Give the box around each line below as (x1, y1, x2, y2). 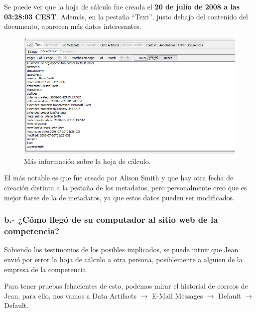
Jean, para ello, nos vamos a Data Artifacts (4, 290, 136, 301)
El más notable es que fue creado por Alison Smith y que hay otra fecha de (4, 172, 234, 183)
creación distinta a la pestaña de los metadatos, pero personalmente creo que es (4, 182, 247, 193)
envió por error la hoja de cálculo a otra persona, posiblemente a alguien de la (4, 254, 243, 264)
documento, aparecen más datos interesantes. (4, 21, 141, 31)
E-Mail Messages (151, 290, 203, 301)
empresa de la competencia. (4, 264, 88, 274)
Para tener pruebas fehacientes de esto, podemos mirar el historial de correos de (4, 281, 248, 291)
